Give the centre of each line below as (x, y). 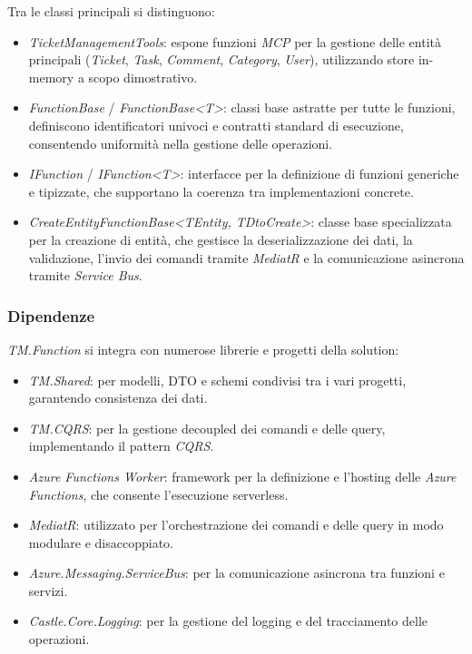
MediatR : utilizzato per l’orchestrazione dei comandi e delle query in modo (236, 525)
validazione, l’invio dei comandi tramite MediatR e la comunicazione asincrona (246, 257)
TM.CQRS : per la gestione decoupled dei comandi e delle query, (207, 428)
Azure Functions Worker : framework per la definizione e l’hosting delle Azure (242, 476)
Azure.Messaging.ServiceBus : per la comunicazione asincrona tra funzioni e (236, 573)
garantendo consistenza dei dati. (118, 398)
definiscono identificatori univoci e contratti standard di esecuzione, (216, 125)
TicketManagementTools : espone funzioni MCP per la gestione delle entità (235, 41)
